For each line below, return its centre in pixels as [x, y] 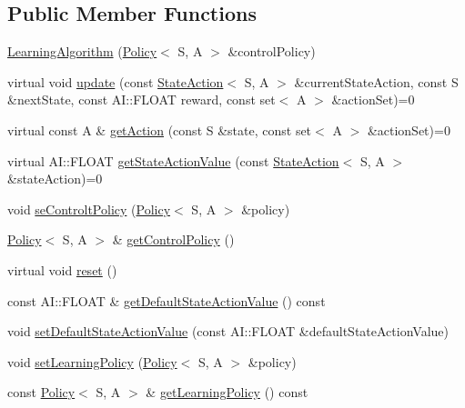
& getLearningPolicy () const [227, 392]
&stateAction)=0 [55, 179]
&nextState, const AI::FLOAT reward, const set [142, 100]
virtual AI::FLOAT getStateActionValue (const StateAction [173, 160]
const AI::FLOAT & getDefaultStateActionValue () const [167, 300]
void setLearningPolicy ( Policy [92, 361]
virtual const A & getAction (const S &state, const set [160, 129]
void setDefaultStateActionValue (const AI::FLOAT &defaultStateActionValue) [228, 331]
